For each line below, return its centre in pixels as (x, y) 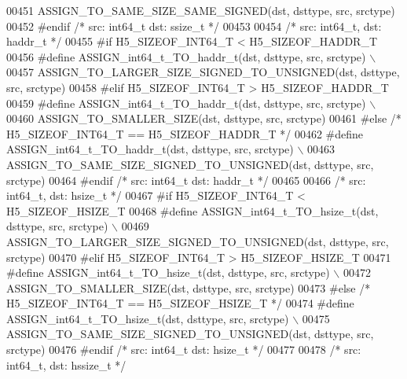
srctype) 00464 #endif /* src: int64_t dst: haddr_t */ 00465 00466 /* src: (186, 180)
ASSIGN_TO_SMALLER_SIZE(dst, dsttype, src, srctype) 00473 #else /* (189, 287)
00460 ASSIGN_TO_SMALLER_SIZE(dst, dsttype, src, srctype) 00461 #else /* (204, 118)
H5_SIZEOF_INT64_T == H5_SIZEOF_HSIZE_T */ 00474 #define (180, 303)
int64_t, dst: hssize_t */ (66, 364)
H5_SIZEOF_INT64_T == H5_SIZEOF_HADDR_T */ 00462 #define (185, 133)
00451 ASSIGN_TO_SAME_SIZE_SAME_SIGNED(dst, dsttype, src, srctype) (201, 10)
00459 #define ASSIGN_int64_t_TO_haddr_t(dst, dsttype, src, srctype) (186, 103)
